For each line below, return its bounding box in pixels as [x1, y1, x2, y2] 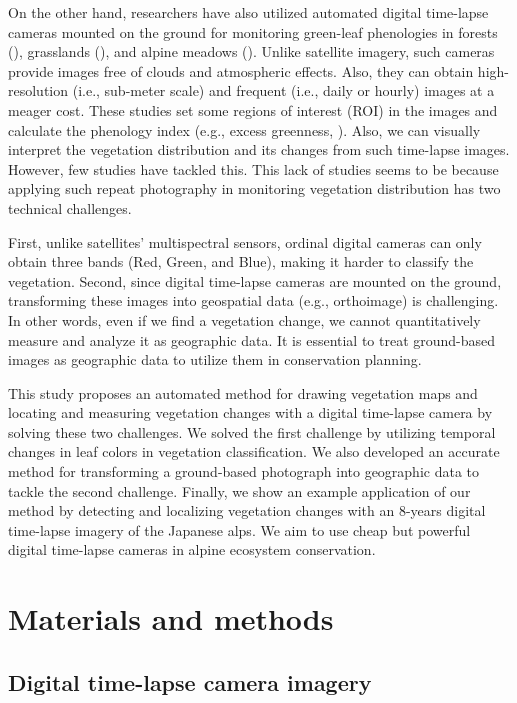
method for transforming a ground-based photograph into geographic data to [8, 461, 480, 482]
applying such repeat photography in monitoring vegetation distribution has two [8, 178, 501, 199]
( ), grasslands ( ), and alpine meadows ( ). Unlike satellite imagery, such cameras [8, 41, 495, 62]
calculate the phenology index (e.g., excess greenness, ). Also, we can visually [8, 119, 481, 140]
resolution [8, 80, 69, 101]
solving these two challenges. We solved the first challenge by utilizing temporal [8, 421, 496, 442]
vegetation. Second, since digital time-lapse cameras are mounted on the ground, [8, 270, 502, 291]
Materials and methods [8, 598, 334, 639]
